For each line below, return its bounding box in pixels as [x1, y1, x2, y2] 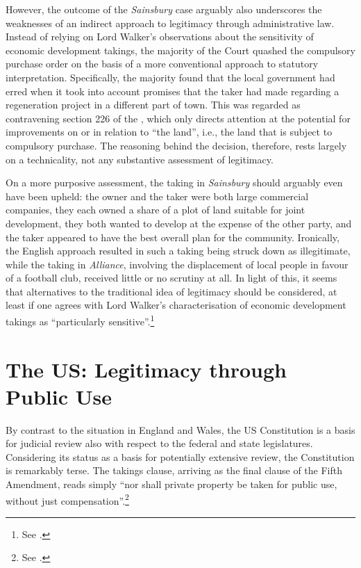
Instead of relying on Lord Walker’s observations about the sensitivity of [6, 29, 314, 44]
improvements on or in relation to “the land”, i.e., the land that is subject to [6, 124, 333, 139]
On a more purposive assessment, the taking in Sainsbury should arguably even [6, 175, 343, 190]
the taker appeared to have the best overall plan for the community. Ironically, [6, 229, 339, 244]
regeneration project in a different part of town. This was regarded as [6, 97, 301, 112]
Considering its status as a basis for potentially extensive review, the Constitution [6, 449, 355, 464]
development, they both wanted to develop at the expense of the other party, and [6, 216, 352, 230]
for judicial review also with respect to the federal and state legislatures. [6, 436, 313, 451]
